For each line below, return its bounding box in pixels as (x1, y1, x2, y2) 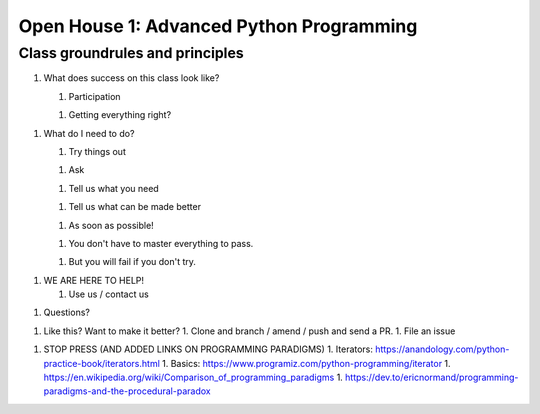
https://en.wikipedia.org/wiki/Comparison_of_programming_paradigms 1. (43, 371, 344, 384)
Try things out (68, 145, 127, 157)
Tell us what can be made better (68, 201, 202, 213)
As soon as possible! (68, 219, 154, 231)
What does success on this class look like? (43, 72, 220, 84)
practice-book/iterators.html (43, 357, 160, 369)
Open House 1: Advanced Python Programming (18, 15, 418, 37)
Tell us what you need (68, 182, 159, 194)
